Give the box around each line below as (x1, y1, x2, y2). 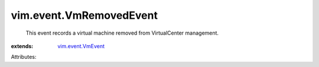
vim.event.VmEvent (57, 42, 105, 49)
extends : (11, 42, 34, 49)
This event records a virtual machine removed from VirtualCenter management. (25, 29, 219, 36)
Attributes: (11, 53, 37, 61)
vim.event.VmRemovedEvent (11, 9, 158, 22)
